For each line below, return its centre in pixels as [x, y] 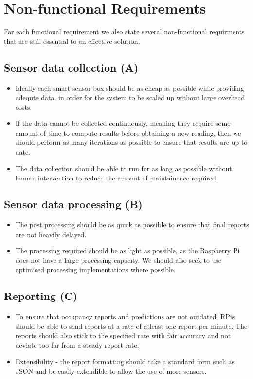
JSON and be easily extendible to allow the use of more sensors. [111, 371]
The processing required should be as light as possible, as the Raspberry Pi [127, 250]
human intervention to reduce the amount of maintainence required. [117, 178]
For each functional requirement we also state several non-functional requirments [124, 31]
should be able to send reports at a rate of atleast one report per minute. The [131, 326]
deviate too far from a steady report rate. [77, 345]
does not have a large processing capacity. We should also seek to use [118, 260]
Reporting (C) [41, 296]
